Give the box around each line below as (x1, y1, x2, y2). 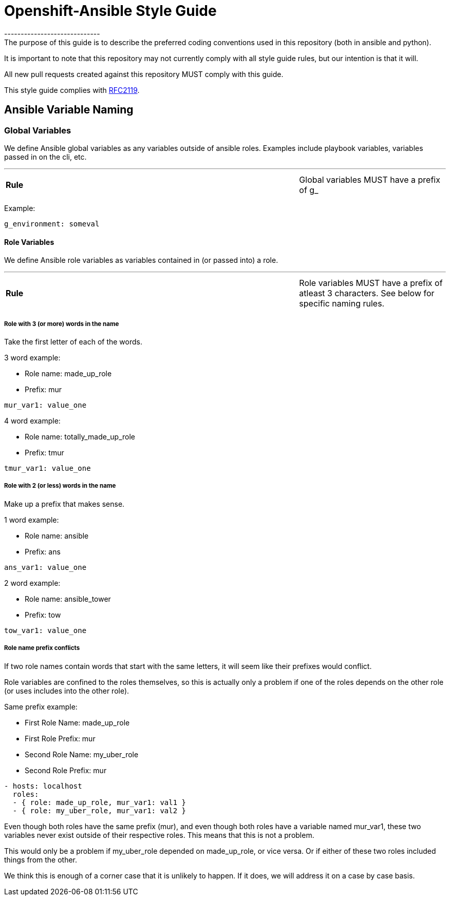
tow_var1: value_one (4, 626, 87, 635)
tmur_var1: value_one (4, 464, 91, 472)
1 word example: (4, 515, 59, 524)
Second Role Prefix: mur (25, 765, 107, 775)
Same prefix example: (4, 702, 78, 711)
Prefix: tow (25, 610, 61, 619)
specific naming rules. (299, 298, 385, 309)
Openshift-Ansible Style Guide (4, 2, 217, 20)
